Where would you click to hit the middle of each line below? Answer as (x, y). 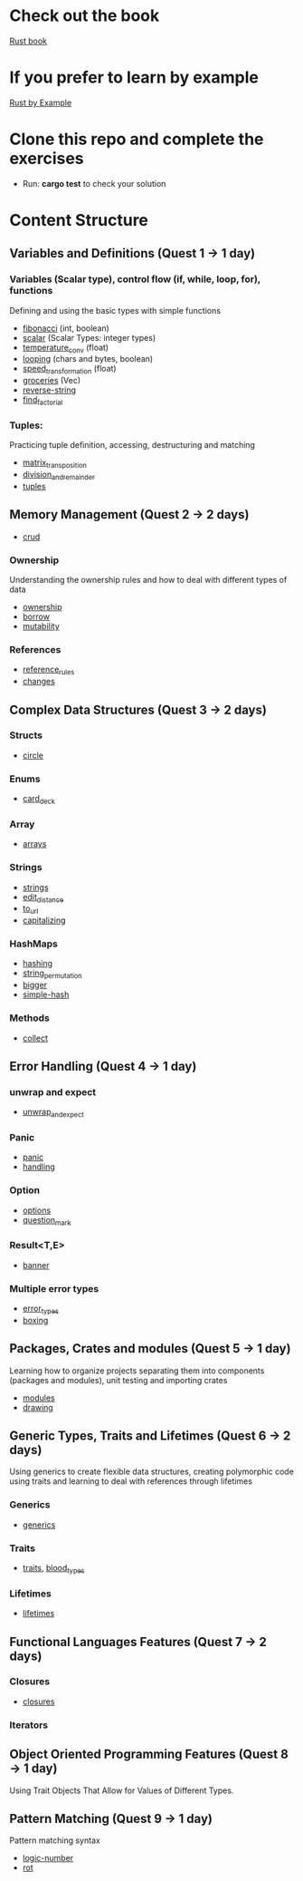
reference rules (48, 670)
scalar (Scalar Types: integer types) (89, 337)
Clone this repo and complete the (137, 139)
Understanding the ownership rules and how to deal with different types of (148, 580)
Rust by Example (41, 102)
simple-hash (46, 994)
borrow (36, 616)
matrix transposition (55, 464)
